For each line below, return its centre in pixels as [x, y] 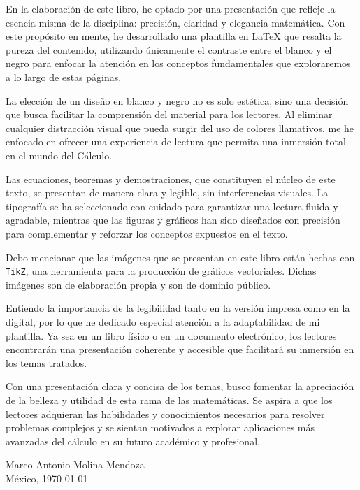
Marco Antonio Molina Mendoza [75, 464]
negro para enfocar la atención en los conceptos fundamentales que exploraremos [178, 63]
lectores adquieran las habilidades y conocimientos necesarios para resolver [165, 413]
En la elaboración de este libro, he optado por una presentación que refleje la [171, 8]
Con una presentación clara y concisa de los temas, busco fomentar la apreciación [180, 386]
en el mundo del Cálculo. [59, 155]
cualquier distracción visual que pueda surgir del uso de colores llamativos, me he [180, 128]
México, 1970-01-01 [47, 478]
